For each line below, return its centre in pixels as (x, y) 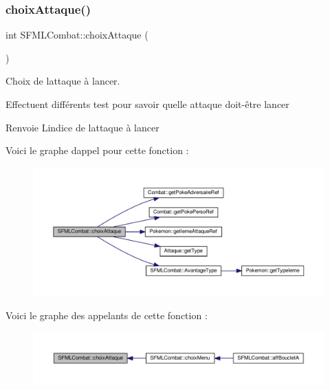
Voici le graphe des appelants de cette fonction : (107, 315)
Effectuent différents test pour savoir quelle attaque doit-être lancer (147, 104)
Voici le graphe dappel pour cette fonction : (97, 150)
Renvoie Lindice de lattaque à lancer (82, 127)
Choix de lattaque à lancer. (63, 81)
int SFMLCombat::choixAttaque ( (77, 35)
